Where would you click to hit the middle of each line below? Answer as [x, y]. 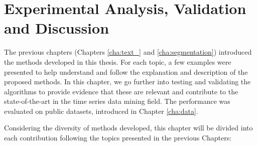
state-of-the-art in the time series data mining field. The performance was [117, 101]
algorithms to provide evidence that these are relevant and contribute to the [121, 91]
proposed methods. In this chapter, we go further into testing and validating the [127, 82]
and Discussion [57, 28]
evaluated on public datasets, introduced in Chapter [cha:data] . [101, 111]
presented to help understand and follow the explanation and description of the [126, 71]
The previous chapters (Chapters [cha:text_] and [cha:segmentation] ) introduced [128, 52]
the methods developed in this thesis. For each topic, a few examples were [118, 61]
